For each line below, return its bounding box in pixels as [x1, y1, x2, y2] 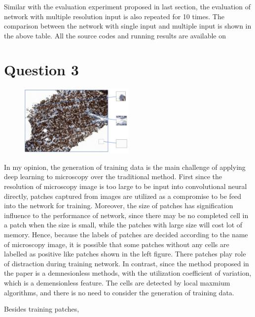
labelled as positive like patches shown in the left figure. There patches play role [4, 249, 246, 259]
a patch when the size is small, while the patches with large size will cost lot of [4, 220, 243, 230]
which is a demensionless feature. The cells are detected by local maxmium [4, 278, 230, 288]
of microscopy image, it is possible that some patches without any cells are [4, 239, 229, 249]
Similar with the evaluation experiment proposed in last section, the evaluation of [4, 1, 251, 11]
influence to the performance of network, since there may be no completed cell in [4, 210, 249, 220]
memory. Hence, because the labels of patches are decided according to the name [4, 229, 248, 240]
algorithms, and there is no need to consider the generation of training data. [4, 287, 234, 297]
